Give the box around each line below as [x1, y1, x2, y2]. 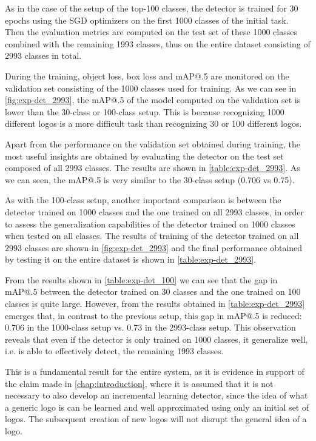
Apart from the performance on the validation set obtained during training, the [5, 137, 300, 150]
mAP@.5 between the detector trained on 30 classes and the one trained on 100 [5, 285, 301, 298]
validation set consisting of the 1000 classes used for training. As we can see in [5, 81, 297, 94]
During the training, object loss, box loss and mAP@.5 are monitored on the [5, 69, 289, 82]
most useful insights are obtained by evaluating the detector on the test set [5, 149, 284, 162]
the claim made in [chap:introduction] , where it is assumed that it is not [5, 377, 274, 389]
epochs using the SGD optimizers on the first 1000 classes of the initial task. [5, 13, 289, 26]
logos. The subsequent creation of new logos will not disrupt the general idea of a [5, 412, 307, 425]
